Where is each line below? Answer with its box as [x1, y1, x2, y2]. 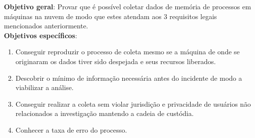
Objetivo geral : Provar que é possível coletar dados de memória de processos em [4, 1, 251, 11]
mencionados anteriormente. [4, 21, 88, 31]
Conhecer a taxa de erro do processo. [15, 124, 127, 135]
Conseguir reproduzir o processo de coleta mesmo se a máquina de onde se [15, 46, 240, 57]
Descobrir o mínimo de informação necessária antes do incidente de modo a [15, 72, 242, 83]
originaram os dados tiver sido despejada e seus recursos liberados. [15, 56, 216, 66]
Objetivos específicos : [4, 30, 77, 40]
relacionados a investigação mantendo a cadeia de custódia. [15, 108, 194, 118]
